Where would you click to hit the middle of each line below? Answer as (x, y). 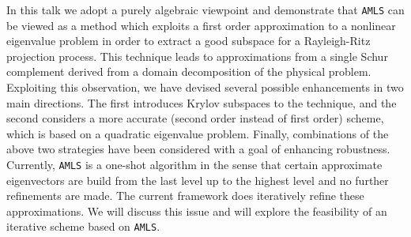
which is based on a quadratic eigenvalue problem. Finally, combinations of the (198, 133)
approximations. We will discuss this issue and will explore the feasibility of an (197, 211)
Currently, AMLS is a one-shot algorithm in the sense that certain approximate (194, 164)
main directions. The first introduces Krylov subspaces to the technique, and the (202, 102)
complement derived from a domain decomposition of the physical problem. (189, 71)
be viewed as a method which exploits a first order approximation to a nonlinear (201, 25)
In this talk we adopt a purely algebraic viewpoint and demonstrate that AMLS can (205, 9)
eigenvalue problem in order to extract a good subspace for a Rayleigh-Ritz (189, 41)
